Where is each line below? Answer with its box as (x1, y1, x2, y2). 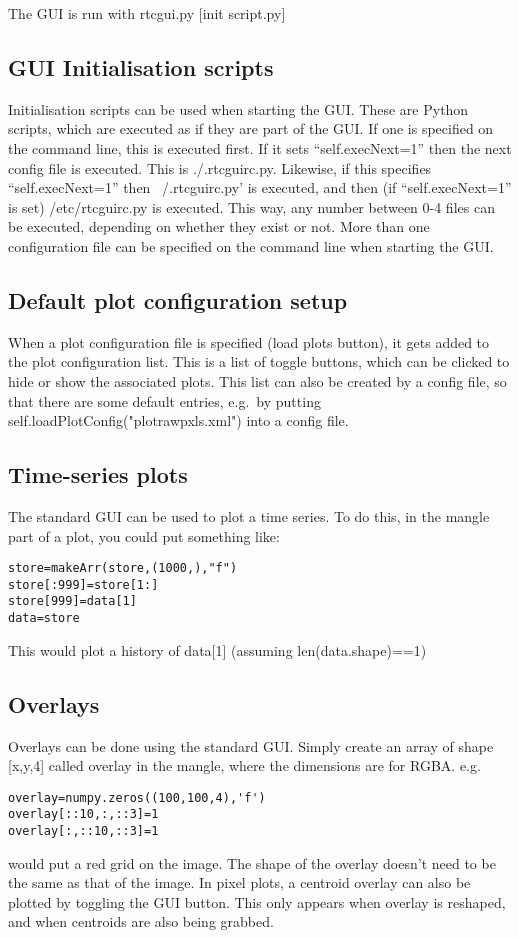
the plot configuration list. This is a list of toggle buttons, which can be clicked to (8, 351, 510, 372)
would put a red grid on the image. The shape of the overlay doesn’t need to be (8, 852, 496, 873)
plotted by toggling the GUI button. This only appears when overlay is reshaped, (8, 891, 506, 912)
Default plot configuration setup (8, 284, 348, 315)
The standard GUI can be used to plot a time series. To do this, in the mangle (8, 505, 490, 526)
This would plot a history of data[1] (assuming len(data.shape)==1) (8, 639, 427, 660)
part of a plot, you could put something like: (8, 525, 280, 546)
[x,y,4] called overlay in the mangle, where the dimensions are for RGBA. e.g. (8, 755, 481, 776)
